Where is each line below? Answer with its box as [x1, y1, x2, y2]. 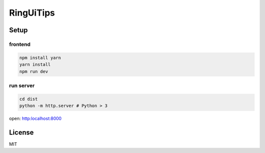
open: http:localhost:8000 [9, 115, 62, 122]
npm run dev [19, 68, 49, 74]
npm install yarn [19, 55, 61, 61]
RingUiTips [9, 7, 55, 18]
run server [9, 82, 35, 89]
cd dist [19, 96, 38, 102]
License [9, 128, 34, 136]
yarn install [19, 62, 51, 67]
